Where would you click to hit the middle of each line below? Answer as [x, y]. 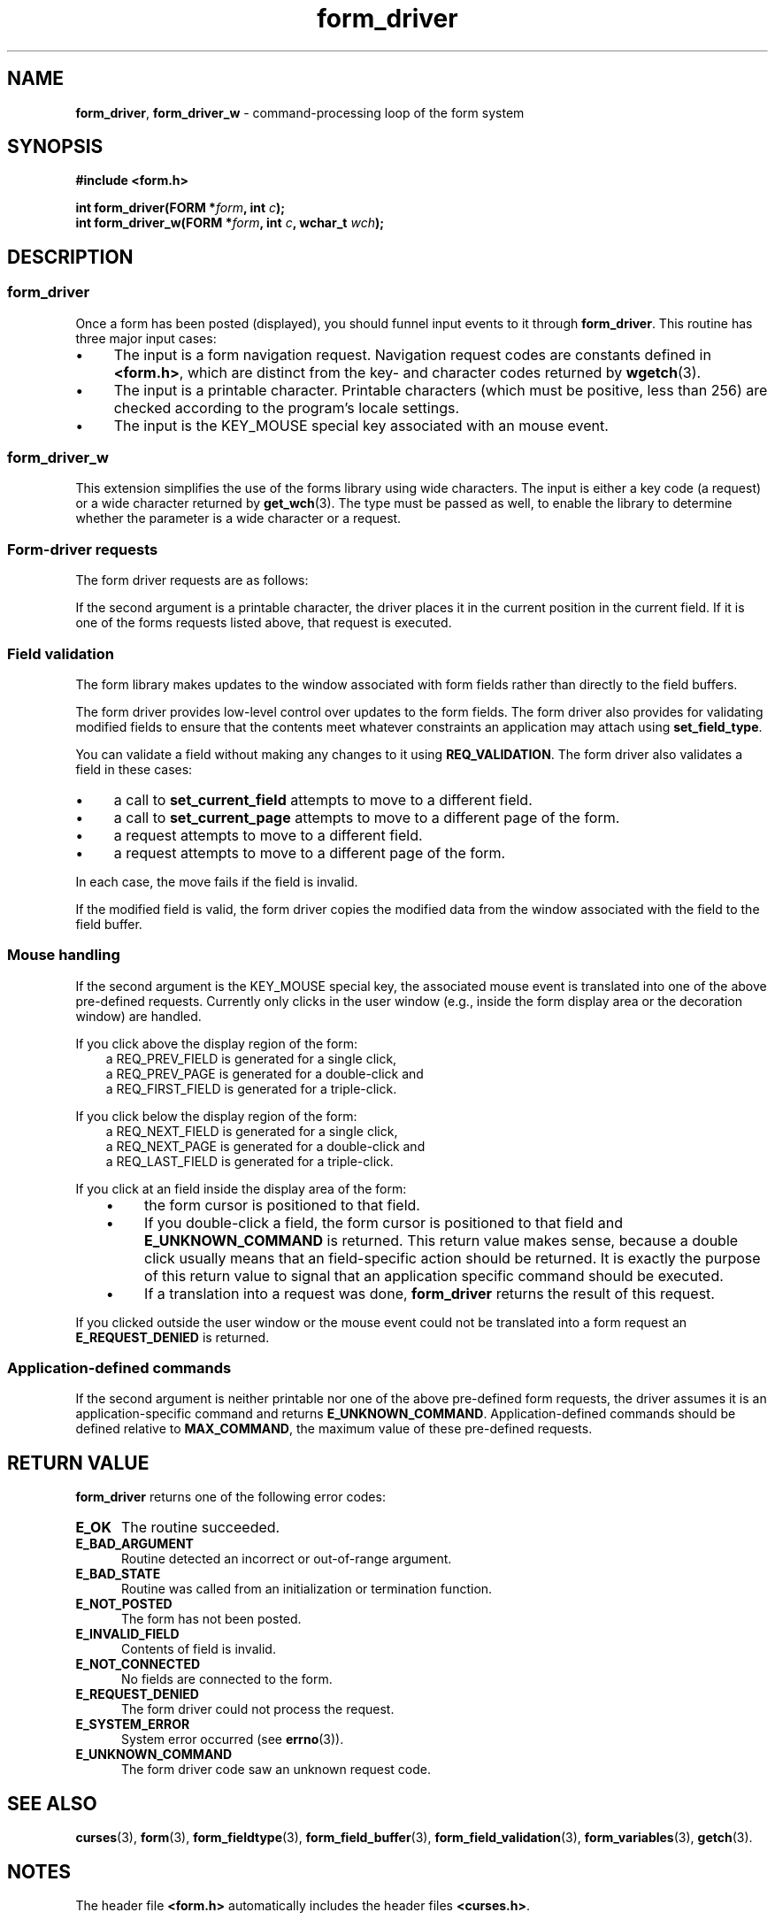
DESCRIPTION [70, 257]
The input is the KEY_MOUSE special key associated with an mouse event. [361, 425]
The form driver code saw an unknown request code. [276, 1770]
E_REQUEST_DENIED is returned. [173, 1337]
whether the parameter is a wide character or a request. [238, 518]
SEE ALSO [52, 1803]
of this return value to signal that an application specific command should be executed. [434, 1275]
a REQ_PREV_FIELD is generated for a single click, [251, 1058]
